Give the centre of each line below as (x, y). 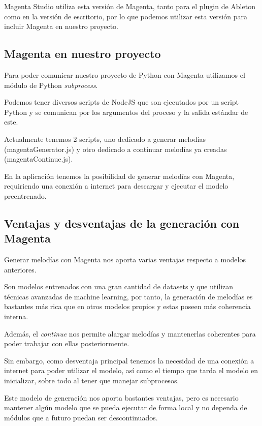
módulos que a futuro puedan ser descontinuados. (81, 417)
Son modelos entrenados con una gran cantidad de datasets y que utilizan (119, 286)
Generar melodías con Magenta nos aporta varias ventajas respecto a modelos (125, 260)
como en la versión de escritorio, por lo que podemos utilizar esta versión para (126, 16)
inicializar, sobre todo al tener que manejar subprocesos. (92, 381)
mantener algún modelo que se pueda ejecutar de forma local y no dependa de (126, 407)
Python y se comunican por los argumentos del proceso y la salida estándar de (126, 112)
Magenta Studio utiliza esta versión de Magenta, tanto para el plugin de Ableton (130, 6)
